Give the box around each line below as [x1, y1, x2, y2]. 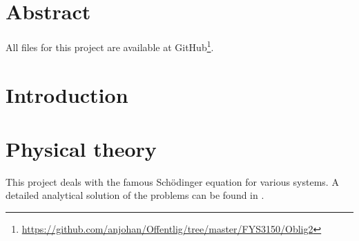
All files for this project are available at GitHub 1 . [6, 38, 214, 54]
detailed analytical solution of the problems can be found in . [6, 188, 264, 202]
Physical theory [6, 134, 157, 162]
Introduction [6, 80, 128, 108]
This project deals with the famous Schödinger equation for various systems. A [6, 174, 339, 189]
